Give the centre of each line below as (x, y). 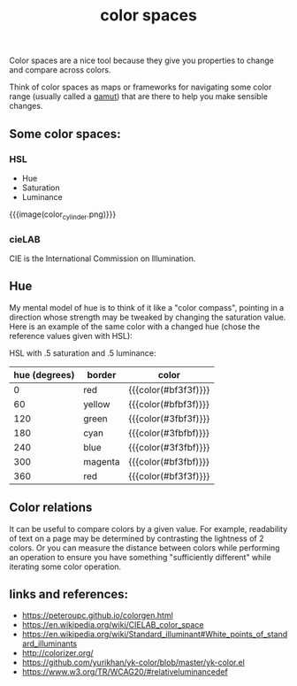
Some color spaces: (65, 134)
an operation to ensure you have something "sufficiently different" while (140, 557)
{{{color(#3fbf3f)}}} (169, 419)
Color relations (51, 508)
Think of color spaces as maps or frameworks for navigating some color (141, 87)
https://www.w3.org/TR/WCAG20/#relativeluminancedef (125, 672)
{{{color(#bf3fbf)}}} (169, 461)
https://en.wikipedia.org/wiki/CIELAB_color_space (113, 625)
